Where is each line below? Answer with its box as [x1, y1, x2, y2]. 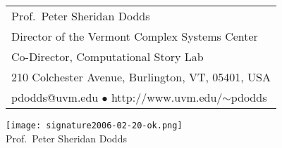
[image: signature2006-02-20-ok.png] [6, 121, 183, 130]
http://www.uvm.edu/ [111, 89, 223, 105]
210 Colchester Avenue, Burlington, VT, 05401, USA [11, 69, 271, 85]
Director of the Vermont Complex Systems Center [11, 28, 258, 44]
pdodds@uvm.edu [11, 89, 99, 105]
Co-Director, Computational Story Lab [11, 48, 204, 65]
